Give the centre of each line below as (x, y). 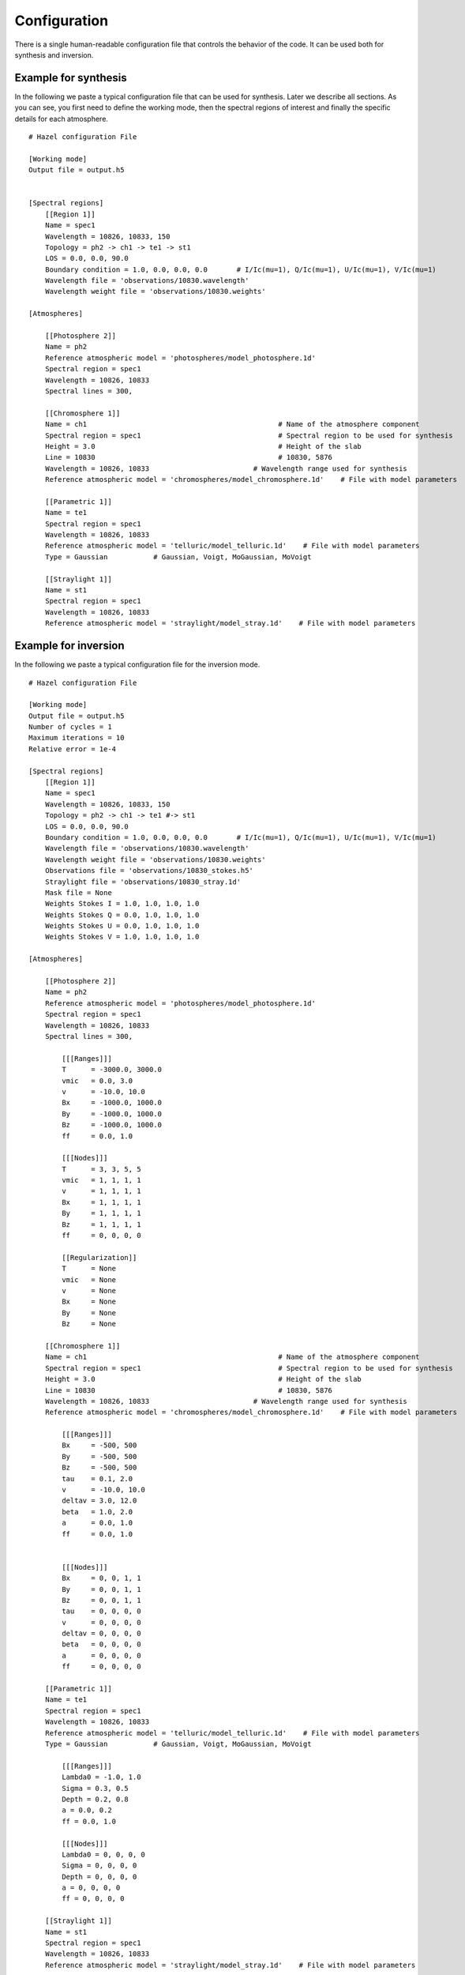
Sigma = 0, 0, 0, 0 (99, 1866)
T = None (89, 1269)
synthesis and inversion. (54, 55)
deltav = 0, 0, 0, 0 (101, 1634)
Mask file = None (78, 892)
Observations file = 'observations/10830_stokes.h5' (149, 871)
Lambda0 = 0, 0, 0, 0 (104, 1854)
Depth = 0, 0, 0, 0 (99, 1877)
